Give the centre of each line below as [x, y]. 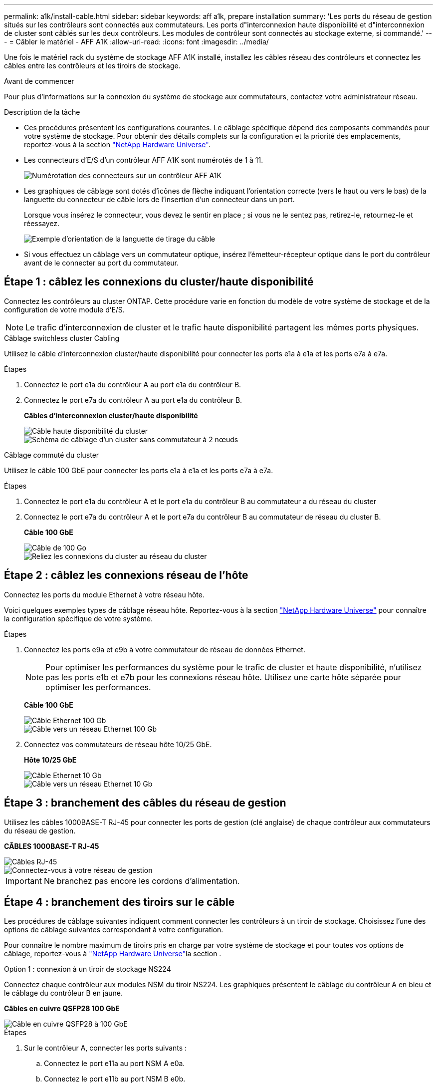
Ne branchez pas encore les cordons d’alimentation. [142, 881]
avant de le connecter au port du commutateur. [102, 263]
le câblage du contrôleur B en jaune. [63, 993]
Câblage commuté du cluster [52, 455]
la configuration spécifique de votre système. [79, 618]
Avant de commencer [39, 81]
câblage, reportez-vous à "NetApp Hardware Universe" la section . [113, 954]
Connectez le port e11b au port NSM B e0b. [115, 1079]
